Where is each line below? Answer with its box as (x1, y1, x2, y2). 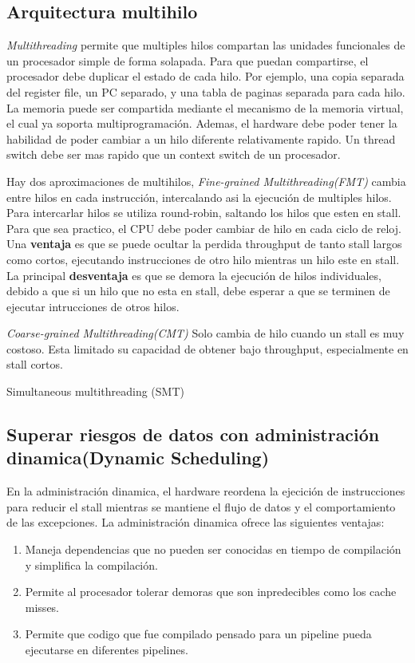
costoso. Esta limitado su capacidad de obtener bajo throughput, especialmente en (6, 340, 409, 357)
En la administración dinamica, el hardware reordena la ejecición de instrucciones (6, 483, 405, 499)
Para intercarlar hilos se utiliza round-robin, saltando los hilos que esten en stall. (6, 204, 401, 221)
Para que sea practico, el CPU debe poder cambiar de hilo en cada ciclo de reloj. (6, 219, 401, 236)
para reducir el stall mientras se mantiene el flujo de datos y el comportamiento (6, 498, 396, 515)
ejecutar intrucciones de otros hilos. (6, 298, 180, 314)
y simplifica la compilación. (25, 556, 158, 573)
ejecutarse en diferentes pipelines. (25, 641, 188, 658)
